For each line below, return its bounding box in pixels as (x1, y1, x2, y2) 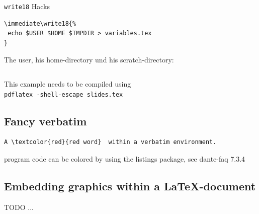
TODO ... (4, 201, 34, 212)
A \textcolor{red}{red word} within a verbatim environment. (4, 138, 217, 146)
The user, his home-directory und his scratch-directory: (4, 54, 174, 65)
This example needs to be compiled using (4, 79, 131, 89)
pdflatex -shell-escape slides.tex (4, 91, 123, 98)
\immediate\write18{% (4, 20, 76, 27)
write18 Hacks (4, 1, 50, 11)
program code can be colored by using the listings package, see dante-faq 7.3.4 (4, 154, 245, 164)
